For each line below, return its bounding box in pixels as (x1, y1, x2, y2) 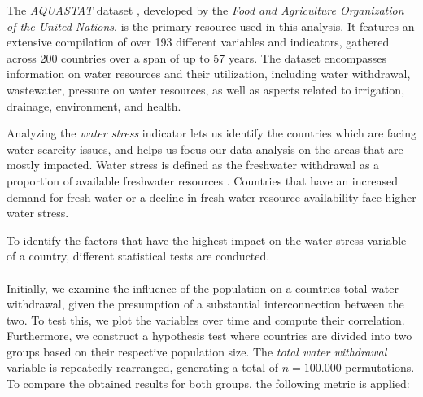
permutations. (345, 359, 415, 376)
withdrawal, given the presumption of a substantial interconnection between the (7, 295, 404, 312)
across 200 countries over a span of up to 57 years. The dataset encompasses (7, 49, 387, 66)
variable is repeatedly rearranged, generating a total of (7, 359, 278, 376)
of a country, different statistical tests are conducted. (7, 247, 270, 264)
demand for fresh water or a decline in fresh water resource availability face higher (7, 188, 416, 205)
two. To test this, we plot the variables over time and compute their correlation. (7, 311, 405, 328)
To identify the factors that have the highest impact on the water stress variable (7, 231, 407, 248)
